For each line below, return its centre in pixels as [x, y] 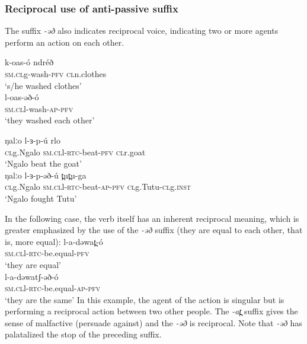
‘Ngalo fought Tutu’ [41, 198]
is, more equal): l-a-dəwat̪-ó [54, 241]
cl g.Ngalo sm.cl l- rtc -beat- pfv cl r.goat [75, 152]
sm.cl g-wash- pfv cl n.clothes [56, 74]
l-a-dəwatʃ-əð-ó [32, 276]
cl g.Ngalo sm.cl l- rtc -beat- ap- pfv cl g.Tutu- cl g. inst [98, 187]
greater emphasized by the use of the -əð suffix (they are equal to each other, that [154, 230]
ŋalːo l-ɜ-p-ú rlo [33, 140]
